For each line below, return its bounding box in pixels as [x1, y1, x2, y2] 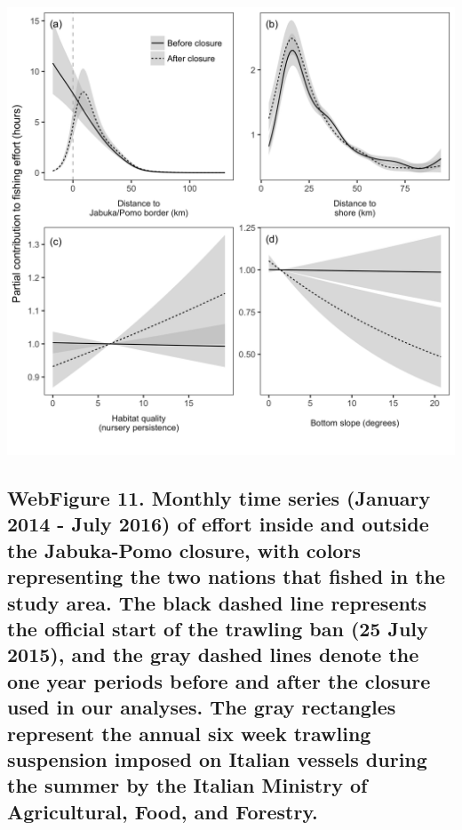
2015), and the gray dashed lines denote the [7, 641, 419, 668]
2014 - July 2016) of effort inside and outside [7, 510, 429, 538]
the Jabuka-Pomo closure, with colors [7, 536, 361, 563]
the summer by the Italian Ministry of [7, 771, 368, 799]
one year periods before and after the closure [7, 666, 431, 694]
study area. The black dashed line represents [7, 588, 427, 616]
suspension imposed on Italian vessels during [7, 745, 427, 772]
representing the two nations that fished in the [7, 563, 446, 590]
